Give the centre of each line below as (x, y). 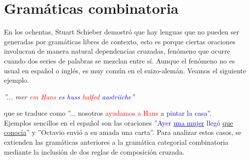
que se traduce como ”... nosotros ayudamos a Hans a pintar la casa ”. (108, 113)
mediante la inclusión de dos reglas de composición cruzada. (94, 151)
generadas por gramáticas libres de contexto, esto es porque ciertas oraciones (120, 41)
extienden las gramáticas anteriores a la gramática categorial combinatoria (116, 142)
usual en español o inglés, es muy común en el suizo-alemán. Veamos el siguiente (125, 70)
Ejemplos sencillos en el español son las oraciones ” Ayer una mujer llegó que (119, 122)
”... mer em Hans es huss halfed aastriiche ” (69, 96)
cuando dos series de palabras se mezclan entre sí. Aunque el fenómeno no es (120, 60)
